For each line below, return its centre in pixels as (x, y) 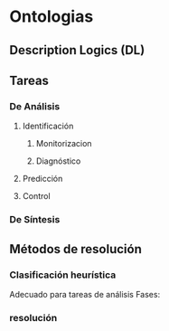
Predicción (42, 179)
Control (37, 196)
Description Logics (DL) (77, 50)
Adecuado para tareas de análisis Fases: (85, 294)
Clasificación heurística (63, 275)
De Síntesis (35, 220)
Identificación (48, 126)
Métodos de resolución (75, 249)
